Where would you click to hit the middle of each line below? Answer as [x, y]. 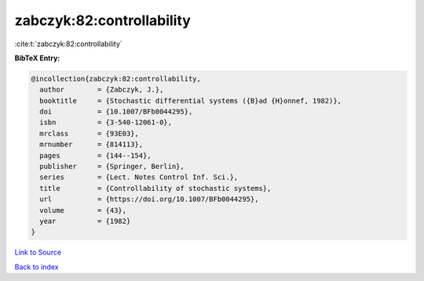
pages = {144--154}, [96, 155]
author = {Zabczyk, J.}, [102, 90]
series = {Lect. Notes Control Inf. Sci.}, [139, 177]
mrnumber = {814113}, [91, 144]
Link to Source [38, 252]
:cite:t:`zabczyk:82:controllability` [69, 44]
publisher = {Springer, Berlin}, [112, 167]
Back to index [37, 267]
